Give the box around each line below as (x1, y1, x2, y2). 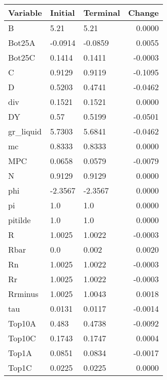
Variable (8, 7, 42, 18)
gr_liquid (8, 125, 42, 137)
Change (128, 7, 159, 18)
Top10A (8, 317, 37, 329)
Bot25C (8, 51, 36, 63)
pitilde (8, 214, 31, 226)
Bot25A (8, 37, 36, 48)
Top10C (8, 332, 36, 344)
